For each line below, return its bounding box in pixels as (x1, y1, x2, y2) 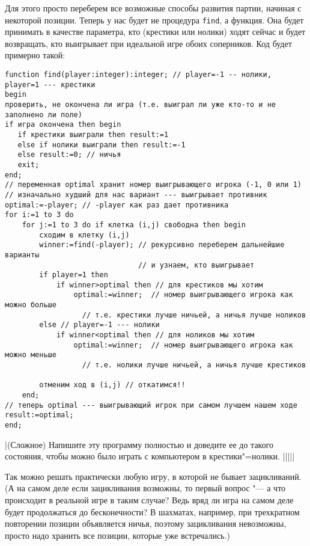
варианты (5, 250, 40, 259)
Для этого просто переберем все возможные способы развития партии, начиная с (5, 2, 302, 14)
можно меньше (5, 351, 56, 360)
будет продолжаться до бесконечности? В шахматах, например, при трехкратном (5, 505, 300, 518)
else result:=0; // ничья (17, 150, 121, 159)
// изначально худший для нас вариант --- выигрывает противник (5, 190, 267, 199)
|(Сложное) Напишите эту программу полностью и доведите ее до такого (5, 438, 274, 450)
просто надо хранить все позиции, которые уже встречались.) (5, 529, 230, 541)
